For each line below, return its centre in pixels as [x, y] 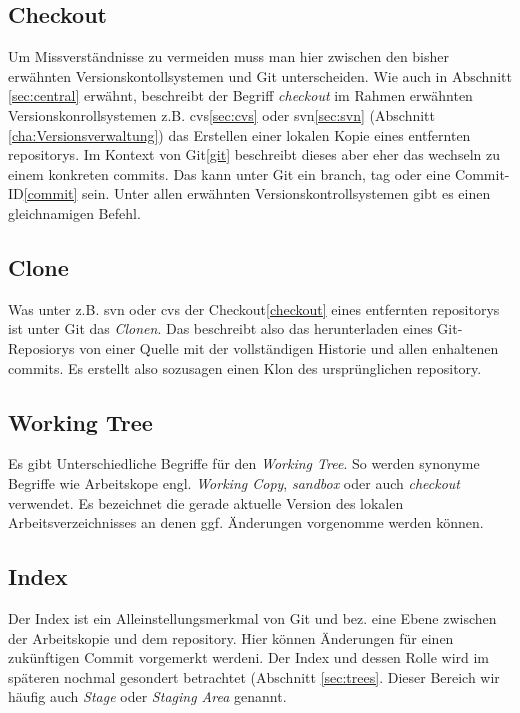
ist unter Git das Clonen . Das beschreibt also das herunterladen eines [220, 328]
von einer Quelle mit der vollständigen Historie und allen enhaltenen [289, 347]
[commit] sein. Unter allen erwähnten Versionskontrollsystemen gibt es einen [257, 193]
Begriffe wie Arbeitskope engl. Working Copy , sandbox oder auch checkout [234, 482]
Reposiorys [41, 347]
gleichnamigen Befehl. [74, 212]
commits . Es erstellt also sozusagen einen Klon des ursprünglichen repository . [245, 367]
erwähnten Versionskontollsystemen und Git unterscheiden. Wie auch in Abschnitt [260, 75]
